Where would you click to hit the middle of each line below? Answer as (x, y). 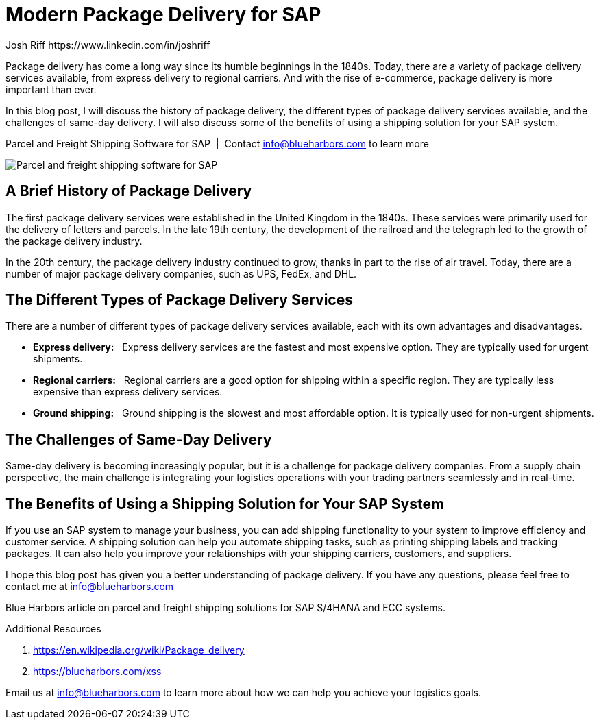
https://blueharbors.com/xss (97, 672)
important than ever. (51, 89)
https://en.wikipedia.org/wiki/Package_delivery (139, 650)
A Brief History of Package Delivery (129, 191)
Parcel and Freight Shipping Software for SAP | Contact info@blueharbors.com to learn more (217, 143)
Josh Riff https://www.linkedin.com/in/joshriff (108, 45)
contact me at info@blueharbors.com (90, 587)
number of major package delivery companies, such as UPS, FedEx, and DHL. (181, 273)
